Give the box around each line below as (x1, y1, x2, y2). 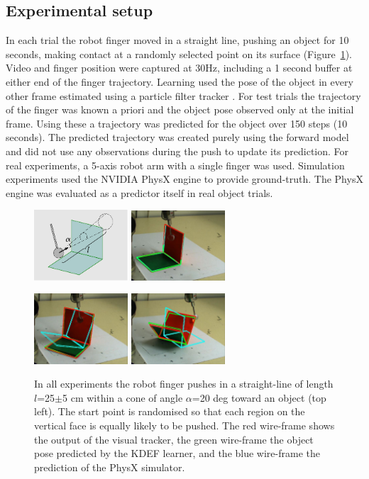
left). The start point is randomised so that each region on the (34, 404, 305, 419)
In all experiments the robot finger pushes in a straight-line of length (34, 376, 334, 391)
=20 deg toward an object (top (192, 390, 326, 405)
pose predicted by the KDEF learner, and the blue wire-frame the (34, 446, 320, 461)
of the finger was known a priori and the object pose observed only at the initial (6, 102, 354, 117)
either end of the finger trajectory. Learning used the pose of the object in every (6, 74, 353, 89)
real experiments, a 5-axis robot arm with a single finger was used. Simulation (6, 157, 345, 172)
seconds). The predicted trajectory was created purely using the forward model (6, 130, 349, 145)
